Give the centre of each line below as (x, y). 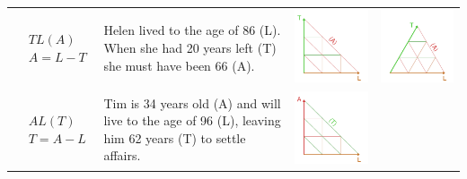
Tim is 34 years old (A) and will (192, 102)
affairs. (122, 155)
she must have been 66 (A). (179, 65)
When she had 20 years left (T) (190, 47)
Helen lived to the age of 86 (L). (192, 30)
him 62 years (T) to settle (175, 137)
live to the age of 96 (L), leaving (192, 120)
